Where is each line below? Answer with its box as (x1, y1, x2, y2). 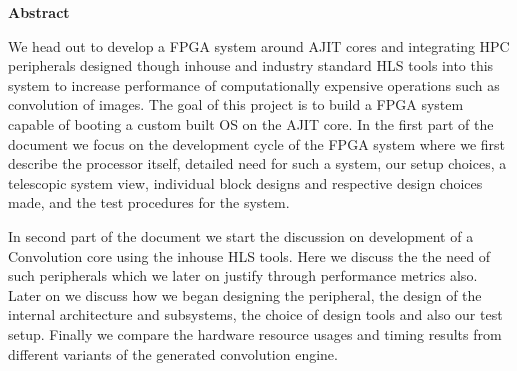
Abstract (8, 2, 70, 22)
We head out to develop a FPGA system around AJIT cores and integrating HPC (8, 35, 510, 56)
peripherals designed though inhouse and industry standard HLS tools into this (8, 55, 494, 76)
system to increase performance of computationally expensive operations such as (8, 74, 500, 95)
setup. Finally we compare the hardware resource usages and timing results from (8, 323, 502, 344)
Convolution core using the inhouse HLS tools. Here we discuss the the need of (8, 245, 491, 266)
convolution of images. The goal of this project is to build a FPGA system (8, 94, 464, 115)
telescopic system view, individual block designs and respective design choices (8, 172, 483, 193)
